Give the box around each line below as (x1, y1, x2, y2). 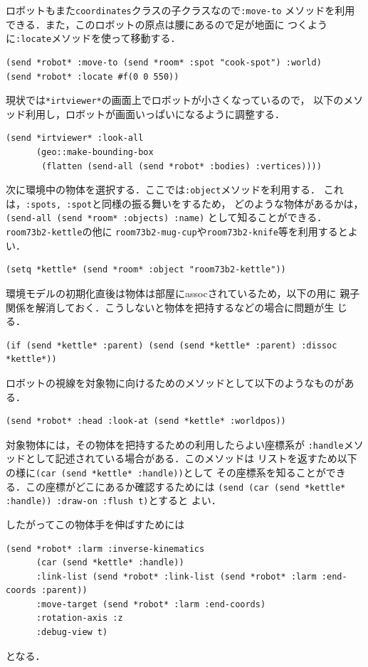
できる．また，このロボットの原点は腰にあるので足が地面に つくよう (6, 16, 328, 31)
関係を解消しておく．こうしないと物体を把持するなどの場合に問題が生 (6, 299, 335, 314)
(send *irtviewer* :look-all (6, 133, 144, 144)
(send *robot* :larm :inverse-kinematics (6, 543, 205, 554)
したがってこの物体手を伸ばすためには (6, 516, 185, 531)
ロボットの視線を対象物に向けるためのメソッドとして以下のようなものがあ (6, 375, 354, 390)
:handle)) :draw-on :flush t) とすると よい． (6, 493, 221, 508)
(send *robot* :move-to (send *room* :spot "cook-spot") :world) (6, 57, 322, 68)
